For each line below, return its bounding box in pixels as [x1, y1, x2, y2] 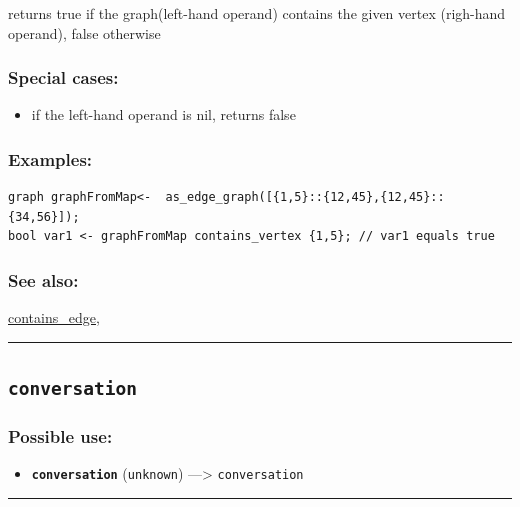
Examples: [8, 146, 93, 171]
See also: [8, 267, 79, 292]
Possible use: [8, 424, 113, 449]
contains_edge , [8, 307, 100, 328]
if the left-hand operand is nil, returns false [31, 104, 296, 125]
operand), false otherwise [8, 22, 161, 43]
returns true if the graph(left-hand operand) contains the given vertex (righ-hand [8, 3, 506, 23]
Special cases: [8, 65, 119, 90]
